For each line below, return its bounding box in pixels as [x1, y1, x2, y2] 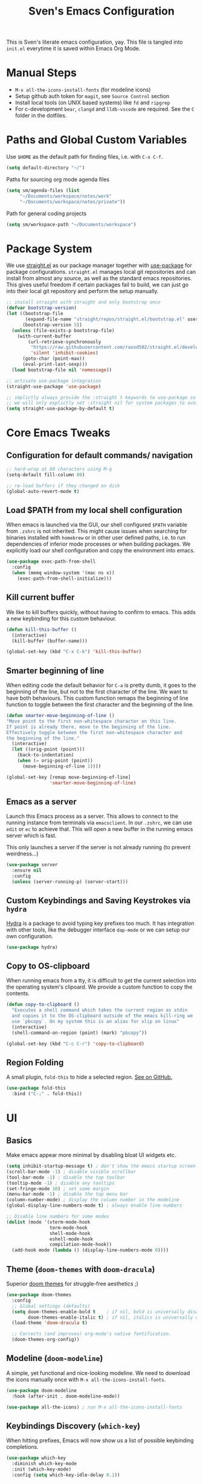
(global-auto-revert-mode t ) [6, 488, 80, 494]
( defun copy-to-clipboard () [6, 1001, 80, 1008]
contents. [6, 990, 30, 997]
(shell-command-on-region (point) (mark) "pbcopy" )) [11, 1030, 147, 1036]
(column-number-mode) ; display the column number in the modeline [6, 1197, 180, 1203]
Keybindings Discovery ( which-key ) [6, 1420, 141, 1431]
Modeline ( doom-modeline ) [6, 1353, 103, 1363]
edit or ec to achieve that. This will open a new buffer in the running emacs [6, 826, 193, 833]
